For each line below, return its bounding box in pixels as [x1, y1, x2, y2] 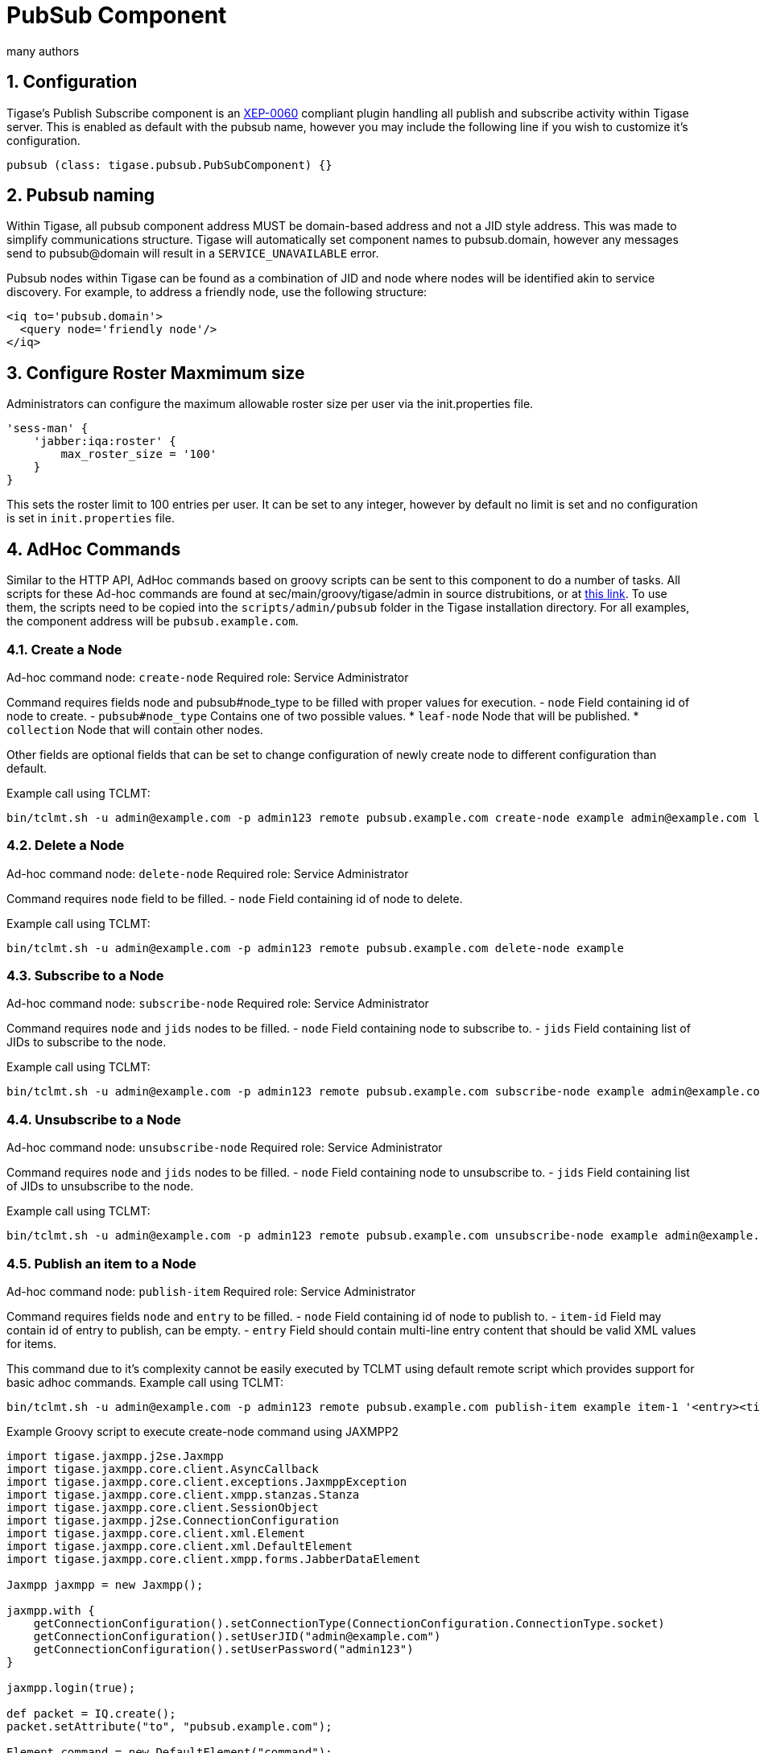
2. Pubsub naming [6, 185, 155, 206]
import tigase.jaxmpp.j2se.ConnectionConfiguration [6, 1513, 340, 1527]
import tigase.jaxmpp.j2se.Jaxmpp [6, 1449, 224, 1462]
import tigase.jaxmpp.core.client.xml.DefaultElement [6, 1539, 353, 1553]
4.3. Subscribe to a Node [6, 967, 164, 984]
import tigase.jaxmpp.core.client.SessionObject [6, 1500, 319, 1514]
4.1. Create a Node [6, 641, 122, 658]
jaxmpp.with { [6, 1603, 95, 1617]
